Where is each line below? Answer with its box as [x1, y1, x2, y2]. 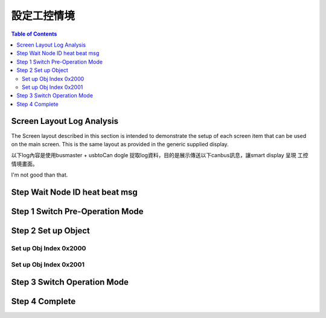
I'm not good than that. [11, 171, 68, 178]
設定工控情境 [11, 9, 75, 22]
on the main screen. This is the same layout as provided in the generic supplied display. [11, 140, 229, 148]
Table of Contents [11, 30, 57, 37]
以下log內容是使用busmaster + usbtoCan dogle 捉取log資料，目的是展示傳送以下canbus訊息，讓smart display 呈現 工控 [11, 152, 308, 159]
